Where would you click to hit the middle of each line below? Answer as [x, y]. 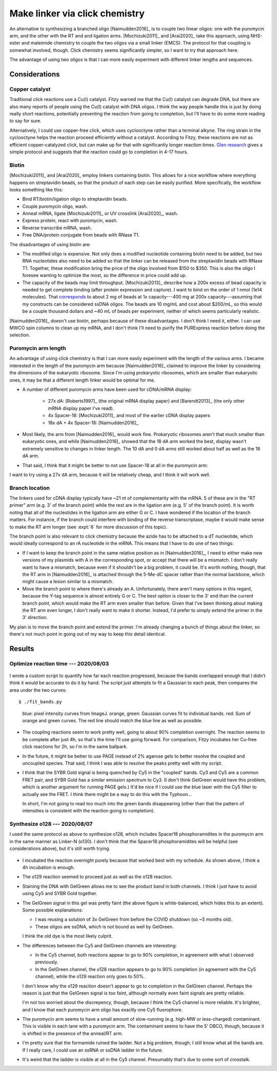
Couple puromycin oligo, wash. [55, 206]
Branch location [30, 488]
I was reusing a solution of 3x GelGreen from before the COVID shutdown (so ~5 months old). [134, 919]
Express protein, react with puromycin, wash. [70, 221]
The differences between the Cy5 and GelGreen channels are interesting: [100, 945]
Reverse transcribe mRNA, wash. [57, 228]
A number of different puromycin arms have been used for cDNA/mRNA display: [107, 389]
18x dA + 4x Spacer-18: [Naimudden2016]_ [93, 423]
